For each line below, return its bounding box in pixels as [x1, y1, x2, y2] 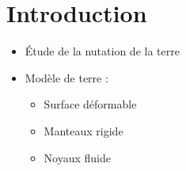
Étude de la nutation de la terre [25, 43, 180, 59]
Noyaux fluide [44, 149, 111, 165]
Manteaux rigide [44, 122, 123, 139]
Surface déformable [44, 96, 137, 112]
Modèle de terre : [25, 69, 108, 85]
